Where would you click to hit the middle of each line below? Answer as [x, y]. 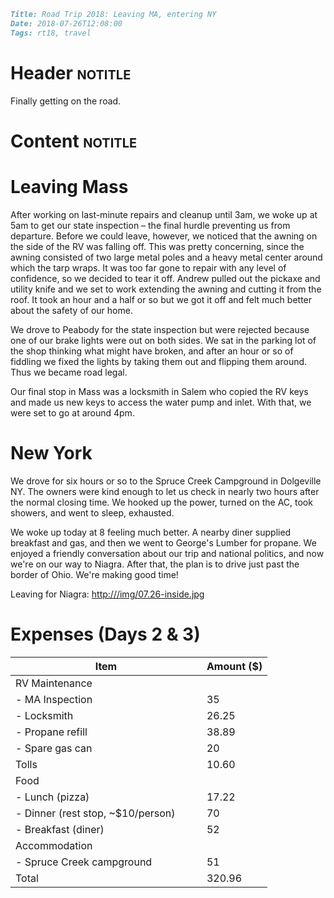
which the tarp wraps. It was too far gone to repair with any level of [148, 267]
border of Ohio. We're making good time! [94, 574]
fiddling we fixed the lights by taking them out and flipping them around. [159, 361]
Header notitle [71, 72]
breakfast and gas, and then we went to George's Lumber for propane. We [163, 542]
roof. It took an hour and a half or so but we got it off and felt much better [161, 299]
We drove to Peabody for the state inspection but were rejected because [160, 329]
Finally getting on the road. [66, 101]
